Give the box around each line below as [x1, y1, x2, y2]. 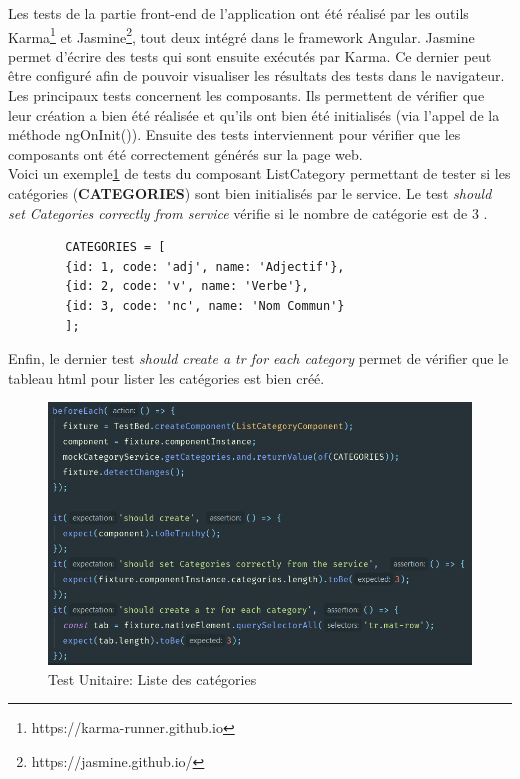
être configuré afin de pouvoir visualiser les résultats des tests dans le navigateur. [8, 65, 505, 86]
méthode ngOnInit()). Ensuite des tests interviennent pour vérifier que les [8, 124, 461, 145]
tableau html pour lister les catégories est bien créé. [8, 367, 325, 388]
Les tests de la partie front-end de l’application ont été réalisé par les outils [8, 3, 469, 23]
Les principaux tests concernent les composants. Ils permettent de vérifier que [8, 85, 485, 106]
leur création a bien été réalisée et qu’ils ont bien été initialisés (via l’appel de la [8, 104, 500, 125]
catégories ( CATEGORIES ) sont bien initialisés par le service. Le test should [8, 183, 492, 203]
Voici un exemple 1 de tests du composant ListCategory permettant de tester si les [8, 163, 511, 184]
